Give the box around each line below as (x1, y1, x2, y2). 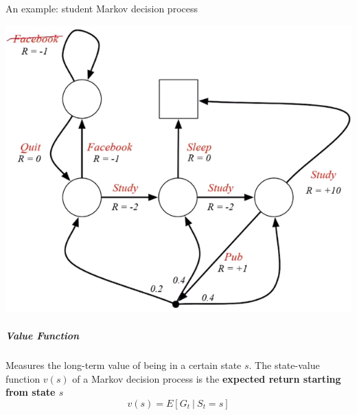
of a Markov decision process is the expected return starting (72, 371, 341, 385)
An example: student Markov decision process (5, 1, 198, 15)
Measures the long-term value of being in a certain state (5, 358, 242, 372)
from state (5, 385, 56, 399)
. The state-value (249, 358, 320, 372)
